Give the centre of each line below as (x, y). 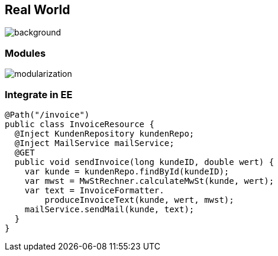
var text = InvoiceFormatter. (94, 190)
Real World (38, 10)
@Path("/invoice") (47, 114)
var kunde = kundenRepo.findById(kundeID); (127, 171)
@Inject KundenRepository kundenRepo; (104, 133)
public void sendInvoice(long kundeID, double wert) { (144, 162)
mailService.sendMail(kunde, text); (109, 209)
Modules (25, 53)
